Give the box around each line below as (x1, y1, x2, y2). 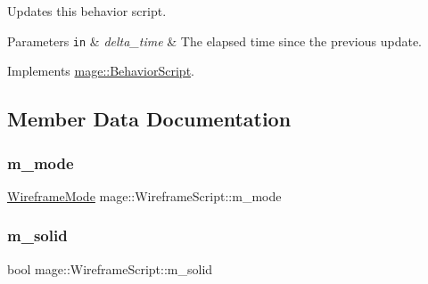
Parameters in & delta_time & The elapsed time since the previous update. (7, 31, 422, 50)
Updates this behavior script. (7, 2, 167, 20)
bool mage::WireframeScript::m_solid (7, 259, 213, 278)
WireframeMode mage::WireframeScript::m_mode (7, 186, 282, 205)
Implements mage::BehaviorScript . (7, 61, 194, 80)
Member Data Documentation (7, 105, 292, 133)
